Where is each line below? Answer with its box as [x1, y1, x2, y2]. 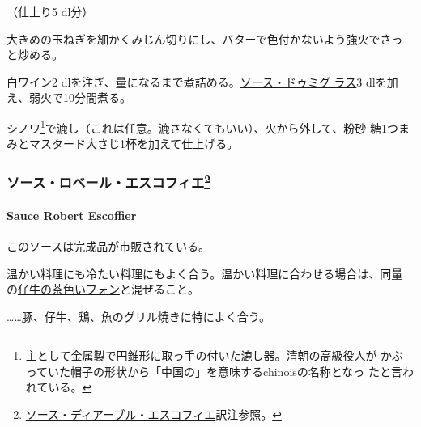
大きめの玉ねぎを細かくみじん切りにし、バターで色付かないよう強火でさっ [6, 30, 403, 47]
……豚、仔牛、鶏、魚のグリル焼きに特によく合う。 [6, 307, 270, 324]
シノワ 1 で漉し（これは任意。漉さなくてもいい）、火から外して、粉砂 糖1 [6, 116, 387, 136]
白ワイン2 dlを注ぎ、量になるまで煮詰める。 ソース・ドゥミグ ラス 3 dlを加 [6, 73, 398, 90]
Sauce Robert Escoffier [6, 206, 137, 223]
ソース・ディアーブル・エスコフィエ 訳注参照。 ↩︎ [25, 406, 282, 423]
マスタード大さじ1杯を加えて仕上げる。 [28, 135, 239, 152]
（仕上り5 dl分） [6, 3, 94, 19]
